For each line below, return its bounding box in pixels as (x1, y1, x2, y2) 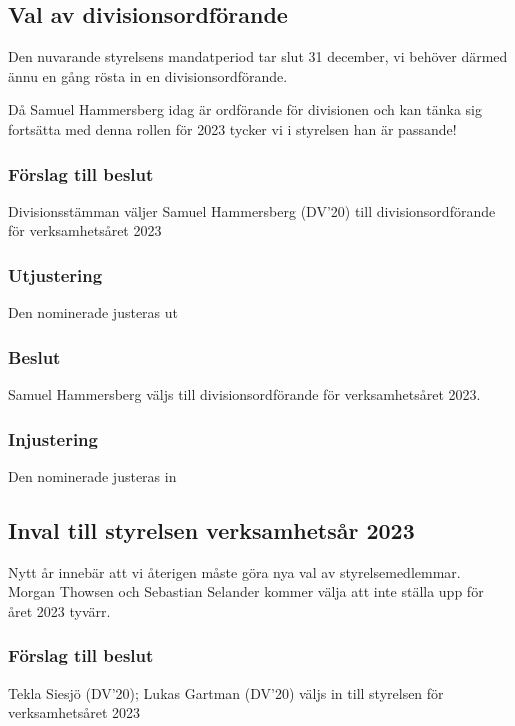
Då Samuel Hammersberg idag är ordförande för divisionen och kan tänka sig (8, 99, 482, 120)
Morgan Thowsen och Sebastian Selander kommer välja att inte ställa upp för (8, 581, 484, 602)
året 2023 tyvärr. (8, 600, 111, 621)
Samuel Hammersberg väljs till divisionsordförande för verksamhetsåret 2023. (8, 384, 481, 405)
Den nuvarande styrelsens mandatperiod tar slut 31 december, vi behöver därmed (8, 46, 508, 67)
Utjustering (8, 262, 103, 287)
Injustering (8, 426, 98, 451)
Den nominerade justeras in (8, 465, 177, 486)
